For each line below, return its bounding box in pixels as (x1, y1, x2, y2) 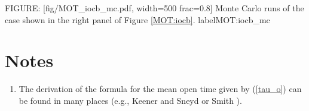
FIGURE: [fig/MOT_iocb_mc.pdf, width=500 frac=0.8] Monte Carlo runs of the (5, 2, 304, 14)
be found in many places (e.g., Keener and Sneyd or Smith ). (19, 94, 242, 106)
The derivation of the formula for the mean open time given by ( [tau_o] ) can (19, 83, 302, 95)
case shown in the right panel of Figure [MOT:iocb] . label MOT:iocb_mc (5, 13, 270, 26)
